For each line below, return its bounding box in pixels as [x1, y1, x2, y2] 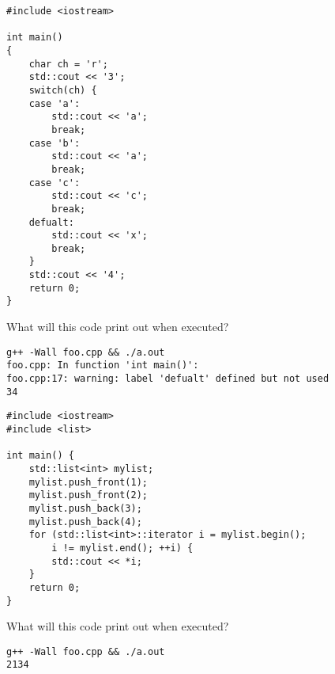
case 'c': [28, 177, 81, 188]
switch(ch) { [28, 84, 97, 96]
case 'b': [28, 137, 81, 149]
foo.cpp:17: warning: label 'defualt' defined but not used [6, 373, 329, 384]
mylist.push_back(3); [28, 502, 142, 514]
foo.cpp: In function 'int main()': [6, 360, 199, 371]
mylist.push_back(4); [28, 516, 142, 527]
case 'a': [28, 97, 81, 109]
